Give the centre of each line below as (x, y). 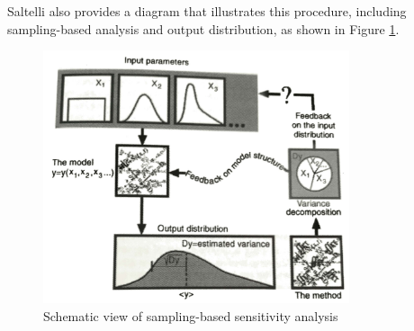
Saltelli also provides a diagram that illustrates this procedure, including (207, 11)
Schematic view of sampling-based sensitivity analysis (191, 315)
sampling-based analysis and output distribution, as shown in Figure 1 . (203, 28)
